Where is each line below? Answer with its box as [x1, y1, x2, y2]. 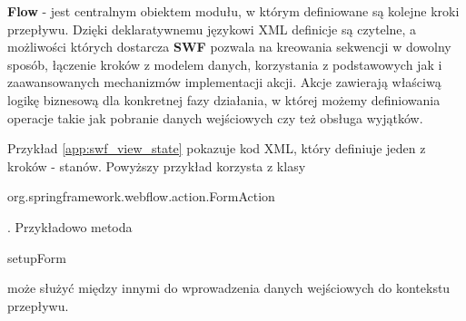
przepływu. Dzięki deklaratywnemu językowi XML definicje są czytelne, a [7, 19, 417, 38]
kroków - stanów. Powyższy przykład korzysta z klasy [7, 156, 306, 175]
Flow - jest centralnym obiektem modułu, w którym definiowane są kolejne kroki [7, 2, 460, 20]
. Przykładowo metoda [7, 217, 133, 236]
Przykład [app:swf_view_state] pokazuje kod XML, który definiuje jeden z [7, 139, 426, 158]
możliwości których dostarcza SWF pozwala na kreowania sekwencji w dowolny [7, 37, 451, 56]
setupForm [7, 248, 66, 267]
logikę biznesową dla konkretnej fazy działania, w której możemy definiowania [7, 90, 441, 109]
